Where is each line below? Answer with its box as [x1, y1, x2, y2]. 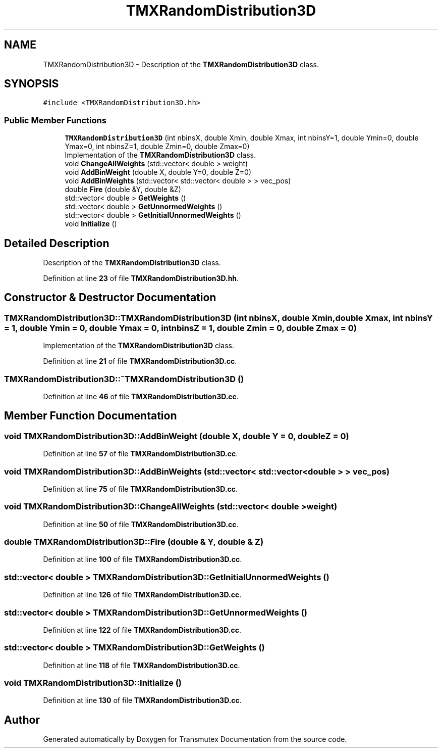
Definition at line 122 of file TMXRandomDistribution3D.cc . [43, 625, 242, 634]
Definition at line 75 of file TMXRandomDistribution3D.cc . [43, 484, 238, 493]
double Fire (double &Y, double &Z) [65, 185, 181, 194]
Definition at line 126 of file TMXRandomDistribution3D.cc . [43, 590, 242, 599]
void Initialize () [65, 219, 117, 228]
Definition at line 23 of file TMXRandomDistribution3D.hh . [43, 274, 239, 283]
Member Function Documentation [4, 409, 177, 422]
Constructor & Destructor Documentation [4, 291, 216, 304]
